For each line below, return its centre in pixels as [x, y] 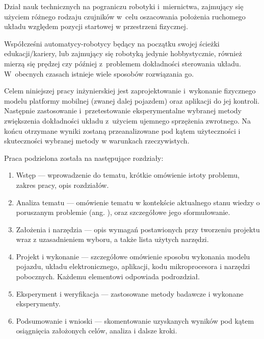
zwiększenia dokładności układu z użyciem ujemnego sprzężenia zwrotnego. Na [128, 120]
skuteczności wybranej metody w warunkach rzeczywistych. [97, 141]
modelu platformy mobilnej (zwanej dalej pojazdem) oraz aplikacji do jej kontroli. [132, 100]
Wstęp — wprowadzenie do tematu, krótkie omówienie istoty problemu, [128, 175]
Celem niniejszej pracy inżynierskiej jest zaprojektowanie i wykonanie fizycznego [130, 91]
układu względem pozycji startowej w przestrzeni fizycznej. [96, 26]
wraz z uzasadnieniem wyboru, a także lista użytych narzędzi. [112, 239]
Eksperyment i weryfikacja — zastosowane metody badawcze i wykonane [130, 293]
